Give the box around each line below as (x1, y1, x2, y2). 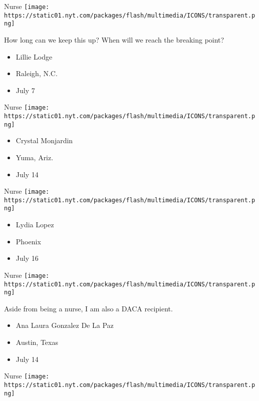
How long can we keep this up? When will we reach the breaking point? (4, 34, 224, 45)
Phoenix (16, 236, 41, 246)
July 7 (16, 85, 35, 95)
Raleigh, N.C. (16, 68, 58, 79)
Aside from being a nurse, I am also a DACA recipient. (4, 303, 173, 313)
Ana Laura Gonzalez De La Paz (16, 320, 114, 330)
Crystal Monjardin (16, 135, 73, 146)
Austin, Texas (16, 337, 58, 347)
